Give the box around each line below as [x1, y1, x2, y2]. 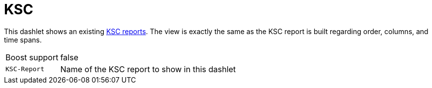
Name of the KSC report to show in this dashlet [60, 64, 236, 74]
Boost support [5, 52, 59, 62]
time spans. [4, 35, 42, 44]
